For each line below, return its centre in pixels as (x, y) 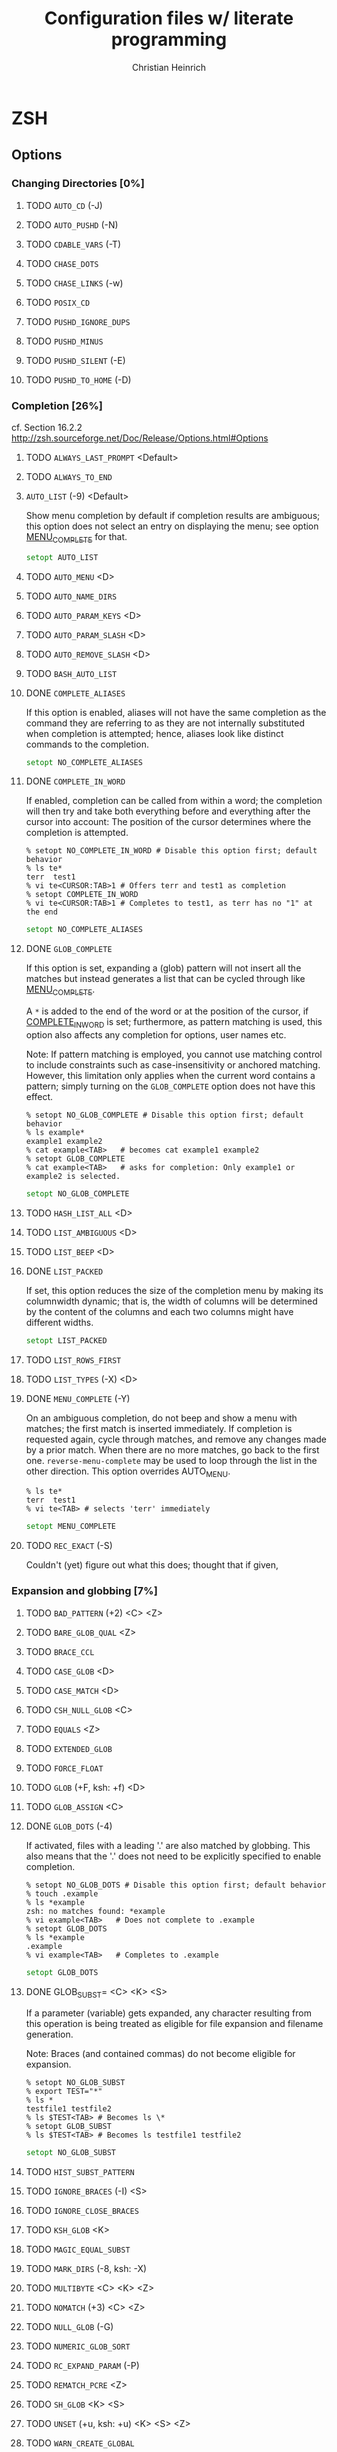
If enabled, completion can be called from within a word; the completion (174, 801)
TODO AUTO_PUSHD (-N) (72, 224)
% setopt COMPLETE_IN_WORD (82, 895)
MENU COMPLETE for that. (76, 537)
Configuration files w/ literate (169, 18)
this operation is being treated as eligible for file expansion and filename (174, 2024)
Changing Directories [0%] (78, 184)
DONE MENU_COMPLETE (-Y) (78, 1398)
